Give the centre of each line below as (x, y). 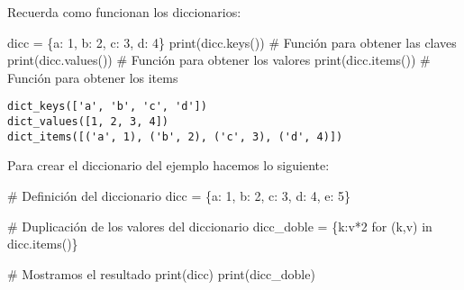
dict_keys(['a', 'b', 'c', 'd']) (107, 107)
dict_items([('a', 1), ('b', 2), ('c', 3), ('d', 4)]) (175, 136)
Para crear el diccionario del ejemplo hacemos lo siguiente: (168, 165)
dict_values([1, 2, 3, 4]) (88, 122)
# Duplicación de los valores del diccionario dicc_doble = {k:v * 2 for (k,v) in (220, 226)
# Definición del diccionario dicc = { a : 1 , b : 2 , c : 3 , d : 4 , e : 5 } (179, 195)
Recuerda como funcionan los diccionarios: (124, 12)
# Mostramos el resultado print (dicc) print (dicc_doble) (161, 273)
